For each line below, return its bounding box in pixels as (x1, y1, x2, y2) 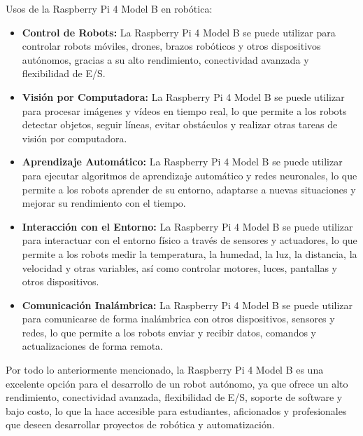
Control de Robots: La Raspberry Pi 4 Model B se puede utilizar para (22, 25, 336, 39)
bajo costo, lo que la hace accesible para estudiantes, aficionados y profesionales (6, 403, 347, 418)
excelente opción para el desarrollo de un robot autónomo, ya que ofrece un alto (6, 376, 348, 390)
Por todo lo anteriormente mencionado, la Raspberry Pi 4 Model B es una (6, 362, 324, 377)
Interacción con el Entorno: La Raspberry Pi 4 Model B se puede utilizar (22, 219, 353, 233)
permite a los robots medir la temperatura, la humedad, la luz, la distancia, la (22, 246, 357, 261)
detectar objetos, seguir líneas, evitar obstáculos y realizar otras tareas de (22, 117, 338, 132)
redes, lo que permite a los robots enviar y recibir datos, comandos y (22, 325, 317, 339)
